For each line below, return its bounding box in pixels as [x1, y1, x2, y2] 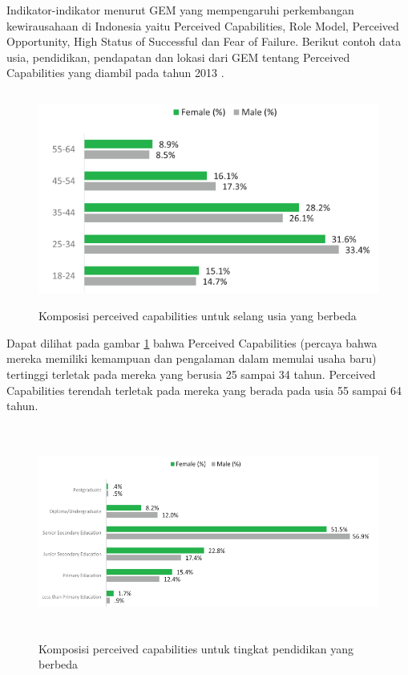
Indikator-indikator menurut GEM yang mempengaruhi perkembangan [6, 2, 354, 18]
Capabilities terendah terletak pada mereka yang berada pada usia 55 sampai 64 [6, 381, 402, 398]
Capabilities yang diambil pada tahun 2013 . [6, 64, 224, 81]
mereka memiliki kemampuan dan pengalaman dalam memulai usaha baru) [6, 350, 377, 367]
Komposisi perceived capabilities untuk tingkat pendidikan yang [38, 640, 354, 657]
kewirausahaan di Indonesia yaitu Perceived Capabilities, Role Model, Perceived [6, 17, 399, 34]
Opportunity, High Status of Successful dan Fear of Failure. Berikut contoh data [6, 33, 402, 50]
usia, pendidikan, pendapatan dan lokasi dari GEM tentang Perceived [6, 48, 350, 65]
